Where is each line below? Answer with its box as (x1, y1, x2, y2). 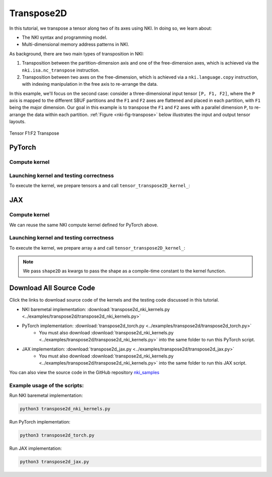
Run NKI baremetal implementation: (9, 392, 83, 398)
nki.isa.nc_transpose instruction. (22, 67, 100, 73)
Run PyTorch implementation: (9, 419, 71, 425)
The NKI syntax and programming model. (22, 34, 108, 40)
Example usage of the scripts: (9, 382, 84, 389)
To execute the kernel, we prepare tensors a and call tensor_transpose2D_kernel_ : (9, 183, 190, 189)
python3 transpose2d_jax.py (20, 459, 89, 464)
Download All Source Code (9, 284, 95, 292)
